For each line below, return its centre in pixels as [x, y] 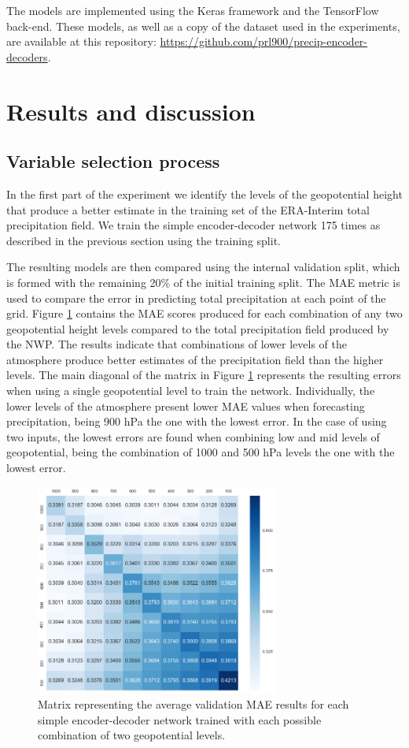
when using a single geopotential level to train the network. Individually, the [191, 391]
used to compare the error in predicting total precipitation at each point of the [196, 298]
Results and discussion [131, 111]
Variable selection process [113, 161]
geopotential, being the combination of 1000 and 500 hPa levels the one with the [201, 452]
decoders [27, 56]
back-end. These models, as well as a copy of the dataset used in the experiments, [203, 26]
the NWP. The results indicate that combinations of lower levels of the [177, 344]
